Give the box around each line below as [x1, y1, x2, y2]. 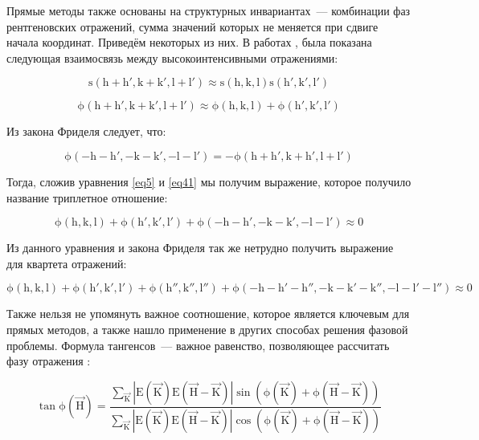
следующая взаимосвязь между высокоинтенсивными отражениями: [6, 49, 338, 66]
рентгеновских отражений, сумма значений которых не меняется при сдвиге [6, 18, 379, 35]
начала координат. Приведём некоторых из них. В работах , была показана [6, 34, 372, 51]
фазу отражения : [6, 352, 91, 369]
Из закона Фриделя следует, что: [6, 123, 166, 140]
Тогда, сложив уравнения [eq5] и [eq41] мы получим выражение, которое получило [6, 173, 411, 189]
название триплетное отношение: [6, 189, 168, 206]
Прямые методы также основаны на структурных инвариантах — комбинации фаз [6, 2, 411, 18]
